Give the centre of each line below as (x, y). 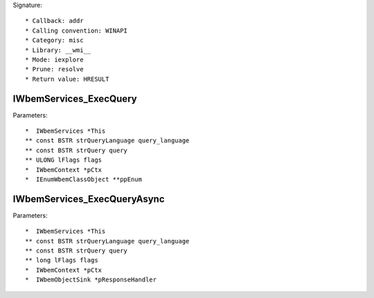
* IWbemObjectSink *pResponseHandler (91, 280)
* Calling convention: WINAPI (77, 30)
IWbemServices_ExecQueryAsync (89, 199)
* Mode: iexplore (54, 59)
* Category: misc (54, 40)
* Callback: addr (54, 21)
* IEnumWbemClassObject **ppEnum (83, 179)
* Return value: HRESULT (67, 79)
